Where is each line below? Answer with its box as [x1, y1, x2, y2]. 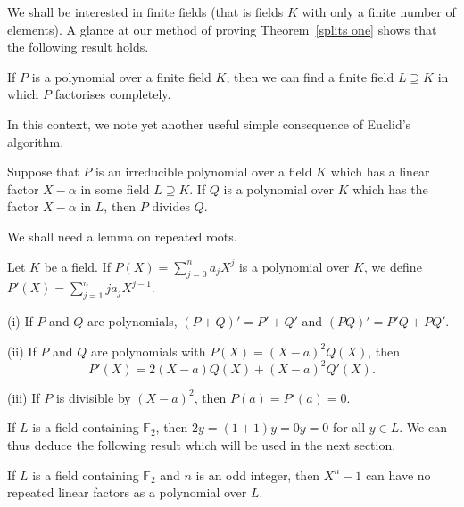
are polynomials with [90, 341, 206, 360]
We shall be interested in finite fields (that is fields [7, 3, 284, 20]
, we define [363, 257, 422, 275]
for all [332, 418, 366, 437]
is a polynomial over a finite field [31, 67, 211, 86]
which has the [352, 179, 428, 198]
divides [152, 197, 190, 216]
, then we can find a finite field [226, 67, 394, 86]
